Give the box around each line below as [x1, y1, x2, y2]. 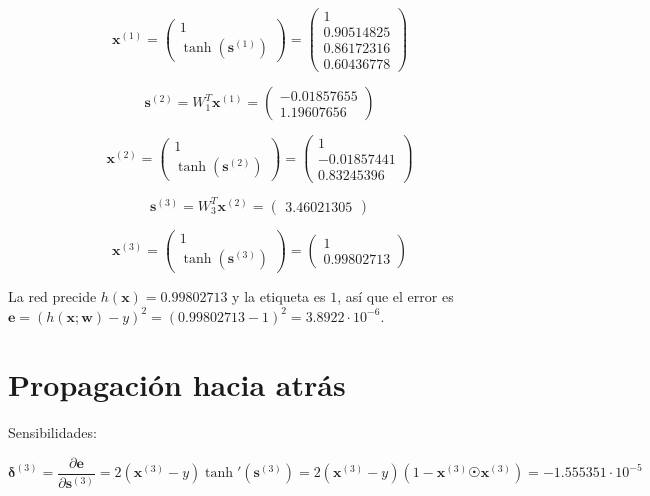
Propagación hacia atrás [8, 364, 346, 405]
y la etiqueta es [232, 285, 326, 306]
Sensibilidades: [8, 422, 97, 443]
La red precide [8, 285, 97, 306]
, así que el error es [337, 285, 454, 306]
